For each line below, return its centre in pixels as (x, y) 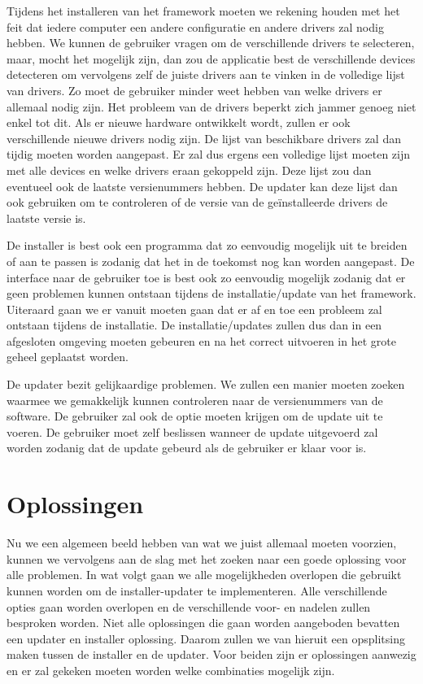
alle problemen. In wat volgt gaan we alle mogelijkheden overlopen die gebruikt (204, 575)
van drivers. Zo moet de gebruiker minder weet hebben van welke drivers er (194, 90)
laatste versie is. (46, 218)
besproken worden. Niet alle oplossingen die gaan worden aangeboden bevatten (203, 623)
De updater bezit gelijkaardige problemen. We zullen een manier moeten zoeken (206, 384)
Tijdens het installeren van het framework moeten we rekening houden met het (203, 11)
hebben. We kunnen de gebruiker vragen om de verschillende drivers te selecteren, (211, 43)
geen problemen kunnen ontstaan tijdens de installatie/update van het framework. (211, 293)
